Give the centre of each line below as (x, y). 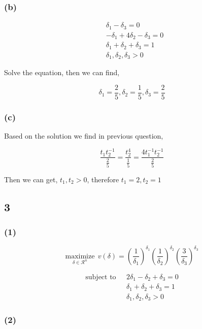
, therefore (103, 179)
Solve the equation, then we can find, (62, 72)
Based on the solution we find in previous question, (84, 136)
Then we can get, (31, 179)
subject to (101, 277)
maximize (80, 256)
